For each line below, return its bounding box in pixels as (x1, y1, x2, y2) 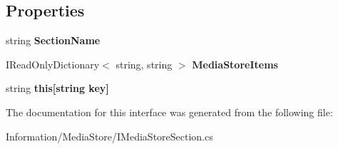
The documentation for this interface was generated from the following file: (6, 104, 333, 119)
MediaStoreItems (192, 56, 278, 71)
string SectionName (6, 33, 101, 48)
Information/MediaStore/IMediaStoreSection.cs (6, 128, 213, 143)
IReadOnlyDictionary (6, 56, 100, 71)
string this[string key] (6, 81, 109, 96)
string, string (116, 56, 173, 71)
